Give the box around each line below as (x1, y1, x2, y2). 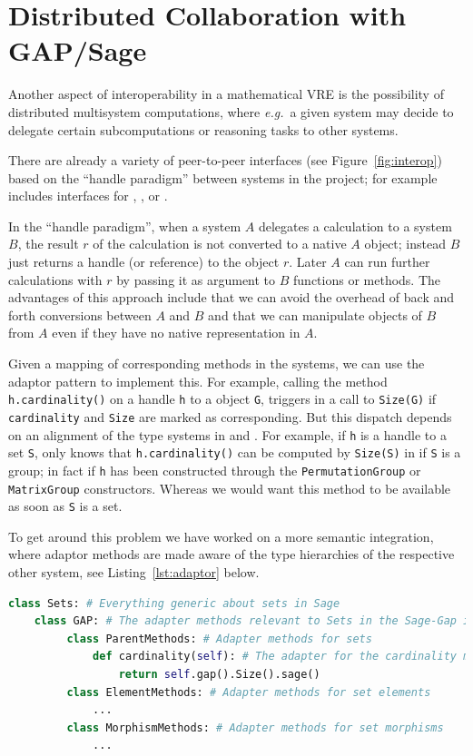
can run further (344, 252, 430, 271)
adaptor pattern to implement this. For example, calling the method (8, 371, 388, 390)
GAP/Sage (8, 32, 147, 69)
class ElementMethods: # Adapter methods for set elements (66, 685, 431, 699)
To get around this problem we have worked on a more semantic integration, (8, 526, 434, 545)
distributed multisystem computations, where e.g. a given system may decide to (8, 102, 454, 121)
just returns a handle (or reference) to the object (8, 252, 280, 271)
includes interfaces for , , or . (8, 186, 168, 205)
